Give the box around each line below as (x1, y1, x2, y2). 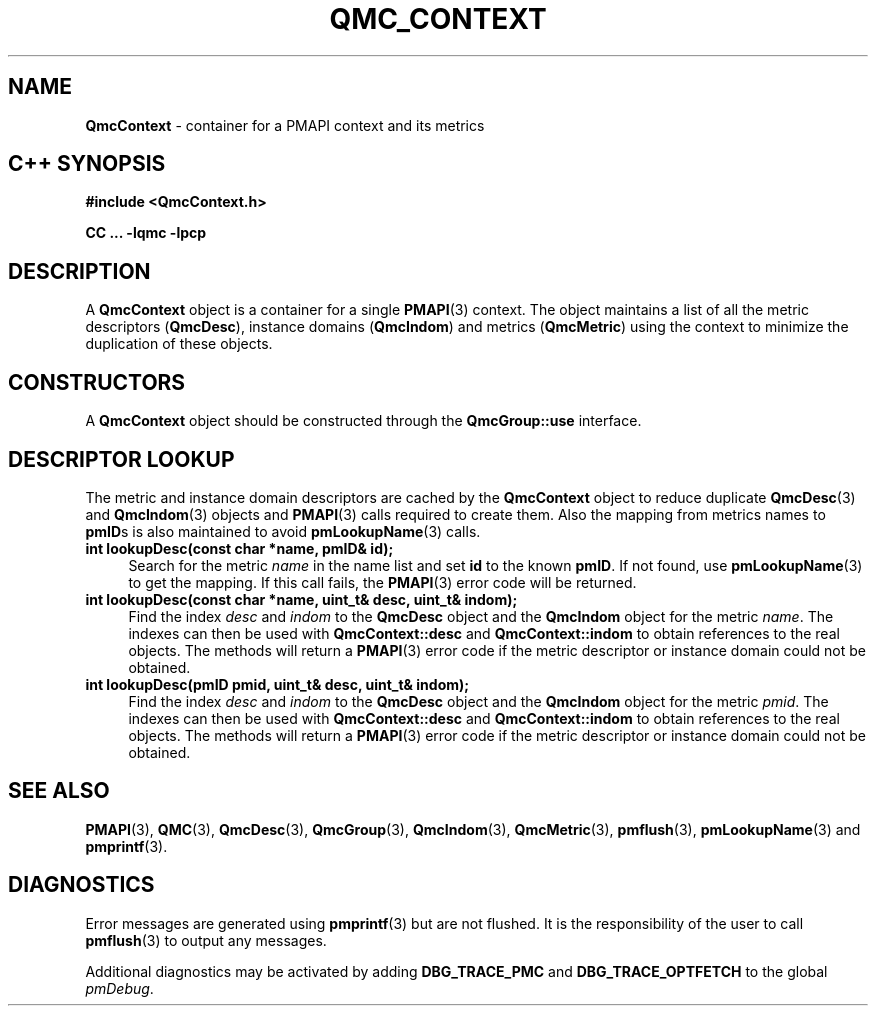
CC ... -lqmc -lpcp (85, 224, 207, 242)
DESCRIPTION (8, 258, 151, 284)
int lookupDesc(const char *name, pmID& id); (85, 539, 394, 557)
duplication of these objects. (85, 335, 273, 353)
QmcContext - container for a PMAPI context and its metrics (85, 116, 485, 134)
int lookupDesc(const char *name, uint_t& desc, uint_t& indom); (85, 590, 518, 608)
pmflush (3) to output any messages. (85, 931, 327, 949)
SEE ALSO (8, 778, 110, 804)
